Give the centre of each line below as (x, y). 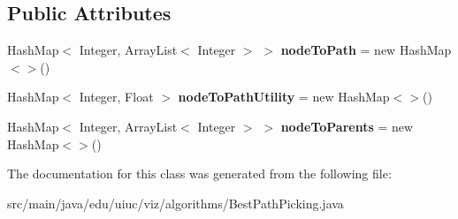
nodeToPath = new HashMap (366, 50)
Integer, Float (116, 97)
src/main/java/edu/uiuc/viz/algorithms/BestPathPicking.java (176, 203)
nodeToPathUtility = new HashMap (284, 97)
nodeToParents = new (347, 126)
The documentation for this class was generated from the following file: (199, 174)
